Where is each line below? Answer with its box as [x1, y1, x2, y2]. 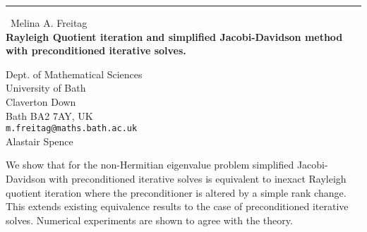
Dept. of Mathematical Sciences [6, 66, 143, 81]
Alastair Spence [6, 133, 73, 148]
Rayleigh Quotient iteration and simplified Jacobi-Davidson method [6, 29, 343, 44]
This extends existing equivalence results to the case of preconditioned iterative [6, 199, 349, 214]
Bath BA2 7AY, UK [6, 108, 93, 123]
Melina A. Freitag [11, 16, 88, 30]
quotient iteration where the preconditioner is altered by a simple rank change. [6, 185, 347, 200]
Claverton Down [6, 94, 76, 109]
